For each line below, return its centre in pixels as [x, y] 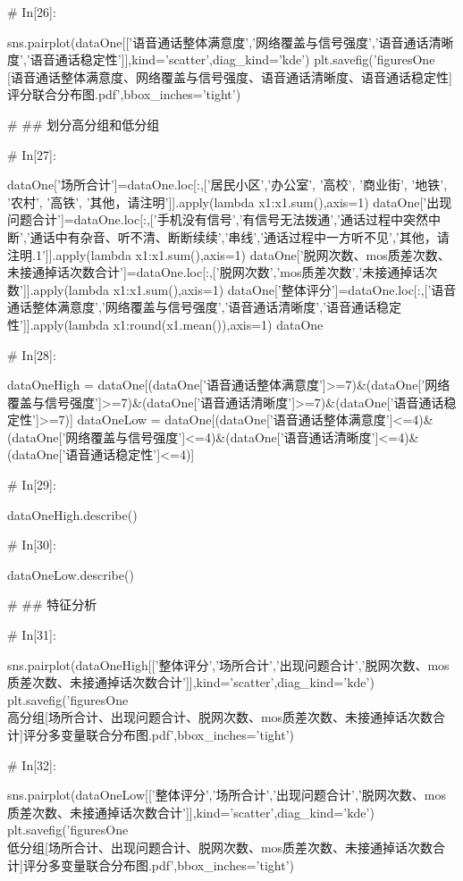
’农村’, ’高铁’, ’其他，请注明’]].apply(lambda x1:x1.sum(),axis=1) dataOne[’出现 [230, 201]
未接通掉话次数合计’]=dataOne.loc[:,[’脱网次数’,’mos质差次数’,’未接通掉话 [216, 272]
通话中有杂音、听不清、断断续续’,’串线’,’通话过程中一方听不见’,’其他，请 [240, 236]
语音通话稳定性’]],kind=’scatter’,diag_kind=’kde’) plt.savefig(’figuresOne [232, 59]
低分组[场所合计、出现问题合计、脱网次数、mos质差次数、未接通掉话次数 [220, 847]
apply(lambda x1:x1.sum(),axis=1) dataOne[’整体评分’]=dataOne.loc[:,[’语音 [245, 289]
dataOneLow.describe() [71, 574]
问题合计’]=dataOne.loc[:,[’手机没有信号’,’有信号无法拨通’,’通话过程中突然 [218, 219]
